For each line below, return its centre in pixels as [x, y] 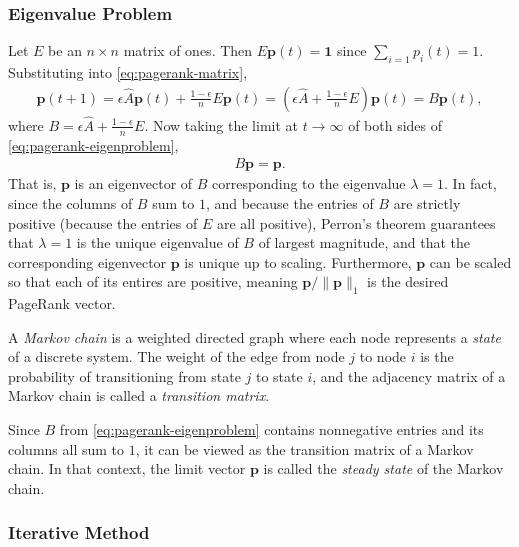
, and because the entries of [289, 202]
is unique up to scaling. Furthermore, [298, 261]
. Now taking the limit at [221, 124]
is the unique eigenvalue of [157, 242]
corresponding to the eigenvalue [309, 183]
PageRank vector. [62, 303]
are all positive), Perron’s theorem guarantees [356, 222]
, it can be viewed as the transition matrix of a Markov [304, 448]
